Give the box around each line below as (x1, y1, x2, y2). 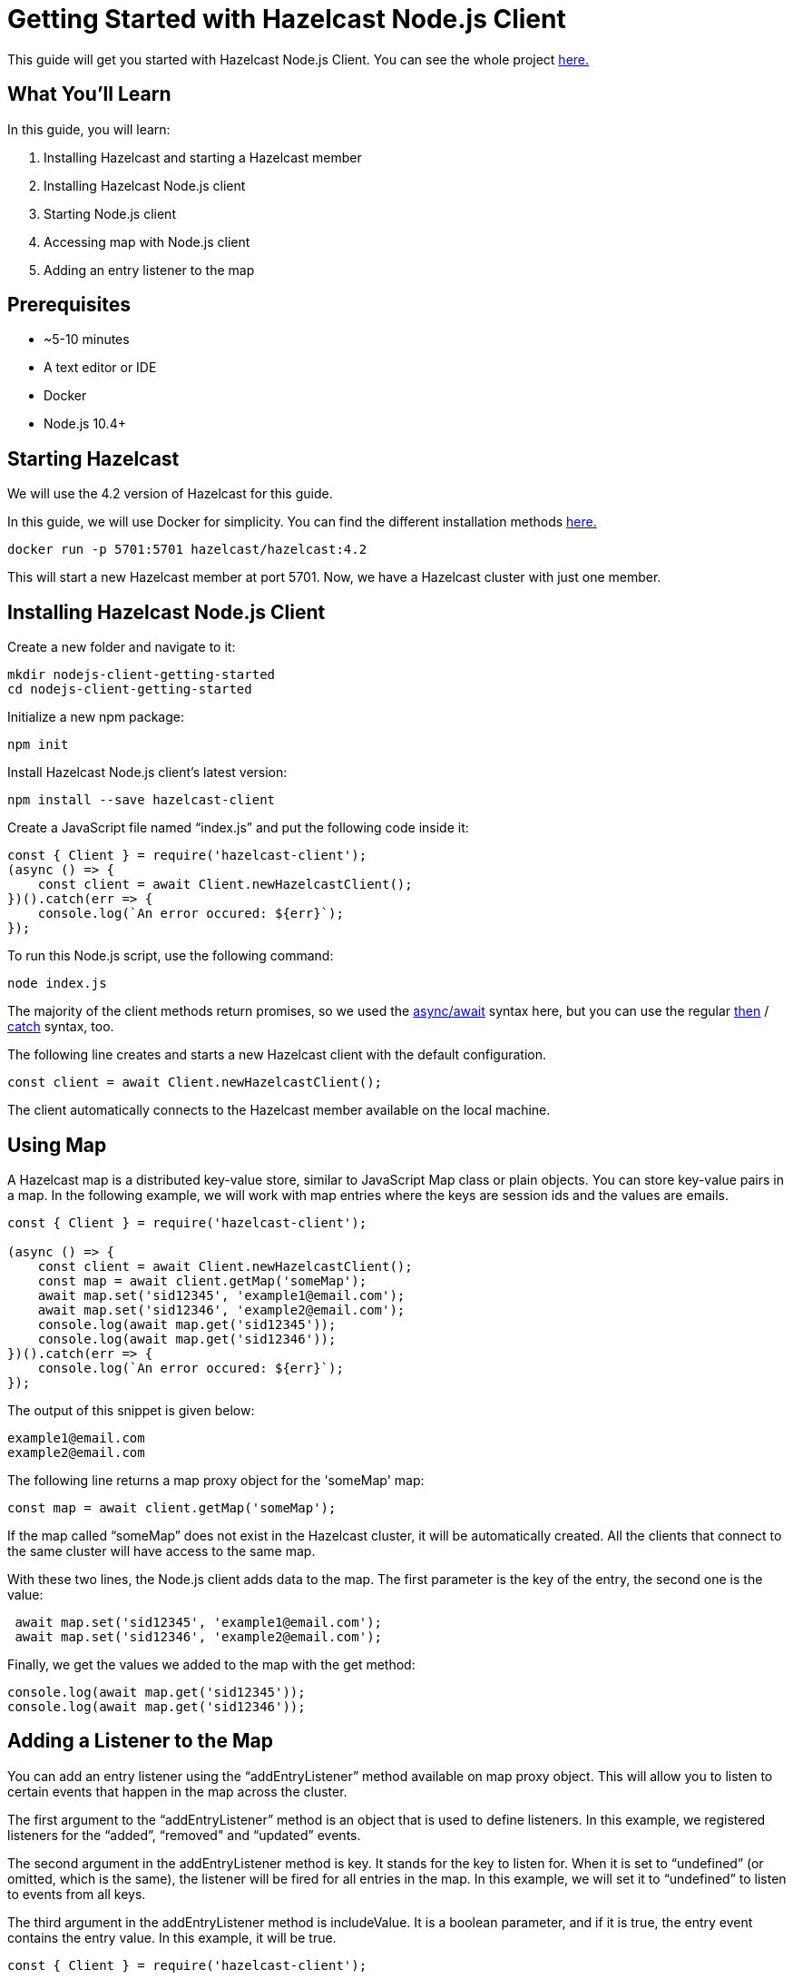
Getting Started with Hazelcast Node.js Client (7, 4, 566, 34)
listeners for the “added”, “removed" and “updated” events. (7, 1826, 361, 1843)
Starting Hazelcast (7, 447, 180, 470)
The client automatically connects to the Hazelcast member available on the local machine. (7, 1102, 551, 1118)
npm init (7, 737, 69, 753)
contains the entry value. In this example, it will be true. (7, 1929, 337, 1945)
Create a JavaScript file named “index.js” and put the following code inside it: (7, 820, 469, 836)
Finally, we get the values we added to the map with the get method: (7, 1656, 416, 1672)
